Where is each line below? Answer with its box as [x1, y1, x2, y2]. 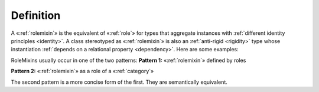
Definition [11, 9, 61, 22]
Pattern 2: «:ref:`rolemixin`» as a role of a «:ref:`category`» [11, 68, 154, 75]
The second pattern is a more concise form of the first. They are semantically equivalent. [11, 78, 227, 86]
